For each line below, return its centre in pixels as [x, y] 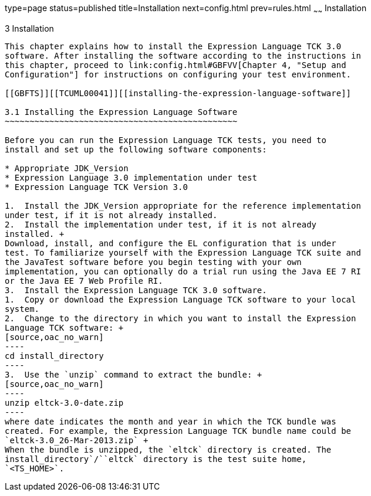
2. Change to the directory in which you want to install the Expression [181, 318]
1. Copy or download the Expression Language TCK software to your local [181, 299]
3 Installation [29, 28]
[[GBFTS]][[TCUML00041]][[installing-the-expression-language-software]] [178, 93]
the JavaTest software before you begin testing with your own [153, 262]
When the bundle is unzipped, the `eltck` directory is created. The [168, 449]
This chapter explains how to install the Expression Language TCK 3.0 [173, 46]
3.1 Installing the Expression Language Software [121, 112]
